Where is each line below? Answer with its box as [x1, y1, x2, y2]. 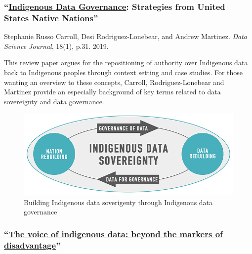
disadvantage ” [4, 239, 61, 251]
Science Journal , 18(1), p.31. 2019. [4, 41, 109, 51]
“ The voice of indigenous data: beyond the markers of [4, 227, 223, 240]
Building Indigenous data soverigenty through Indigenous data [24, 197, 213, 207]
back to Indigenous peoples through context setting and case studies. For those [4, 67, 243, 77]
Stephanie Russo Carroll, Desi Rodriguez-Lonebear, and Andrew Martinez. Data [4, 31, 248, 42]
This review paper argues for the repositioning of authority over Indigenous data [4, 57, 248, 68]
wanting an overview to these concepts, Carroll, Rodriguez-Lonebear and [4, 77, 224, 87]
